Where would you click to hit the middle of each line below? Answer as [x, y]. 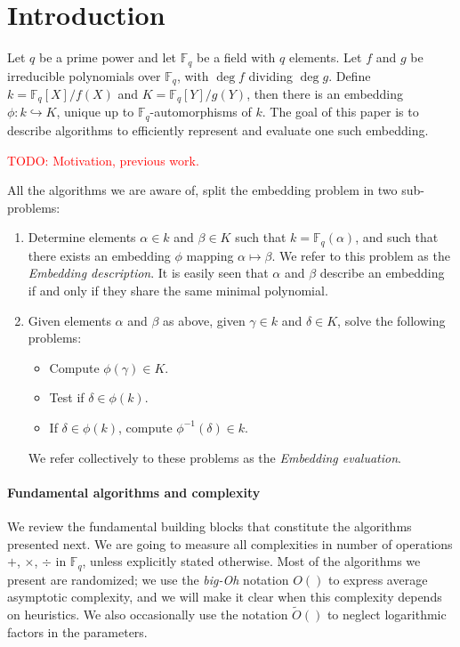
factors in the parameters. [77, 631]
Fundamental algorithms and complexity [134, 492]
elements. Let [325, 57]
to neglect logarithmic [387, 614]
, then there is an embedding [325, 94]
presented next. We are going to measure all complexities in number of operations [230, 543]
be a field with [236, 57]
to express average [378, 579]
